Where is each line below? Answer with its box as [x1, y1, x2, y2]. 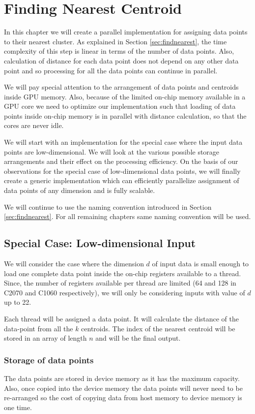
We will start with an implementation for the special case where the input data [4, 137, 243, 147]
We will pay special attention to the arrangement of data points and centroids [4, 82, 239, 92]
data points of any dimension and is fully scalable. [4, 185, 155, 195]
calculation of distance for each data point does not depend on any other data [4, 55, 239, 65]
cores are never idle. [4, 120, 64, 130]
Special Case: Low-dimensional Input [4, 235, 196, 251]
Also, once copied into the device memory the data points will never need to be [4, 382, 243, 393]
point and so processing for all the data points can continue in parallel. [4, 65, 218, 75]
